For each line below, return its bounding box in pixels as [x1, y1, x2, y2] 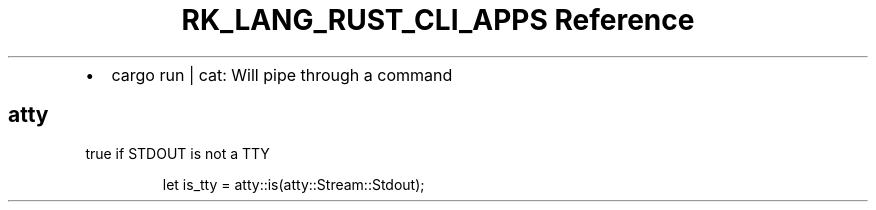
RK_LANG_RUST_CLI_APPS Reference [181, 3, 695, 37]
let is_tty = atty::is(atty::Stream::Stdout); [162, 175, 425, 193]
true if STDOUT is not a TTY [85, 144, 270, 162]
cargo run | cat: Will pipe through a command [111, 64, 453, 85]
